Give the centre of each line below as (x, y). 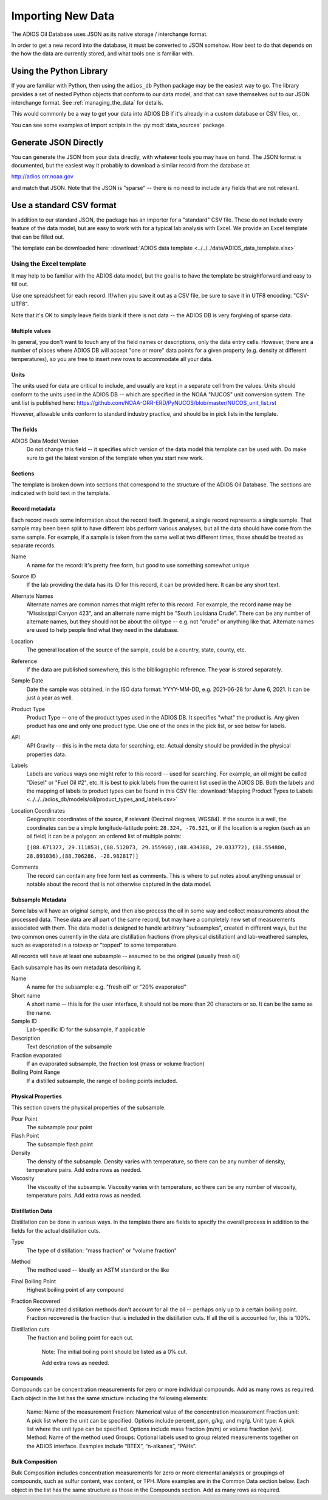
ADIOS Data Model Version (45, 441)
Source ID (24, 577)
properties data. (46, 754)
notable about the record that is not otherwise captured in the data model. (119, 884)
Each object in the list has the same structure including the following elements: (110, 1398)
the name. (39, 1012)
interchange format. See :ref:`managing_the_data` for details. (87, 103)
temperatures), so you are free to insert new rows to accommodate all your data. (112, 359)
